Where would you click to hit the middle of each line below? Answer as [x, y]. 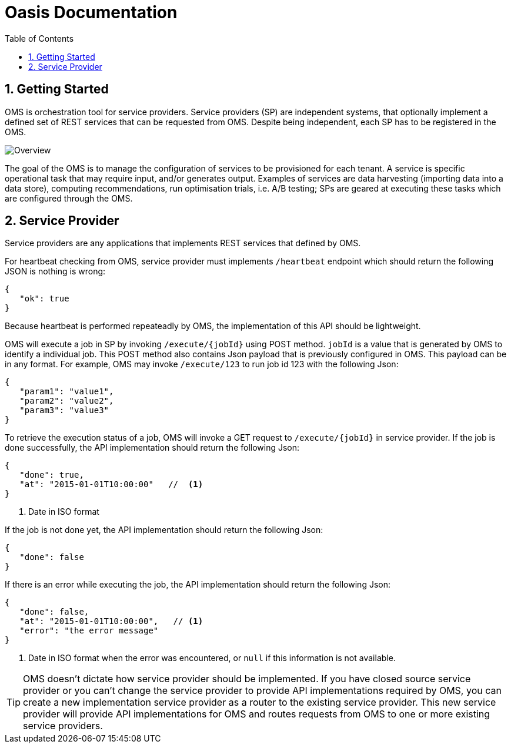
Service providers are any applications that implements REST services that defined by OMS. [183, 243]
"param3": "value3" [64, 410]
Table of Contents [39, 38]
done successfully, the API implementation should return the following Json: [152, 448]
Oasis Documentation [91, 12]
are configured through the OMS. [69, 198]
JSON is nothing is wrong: [55, 271]
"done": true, [52, 475]
